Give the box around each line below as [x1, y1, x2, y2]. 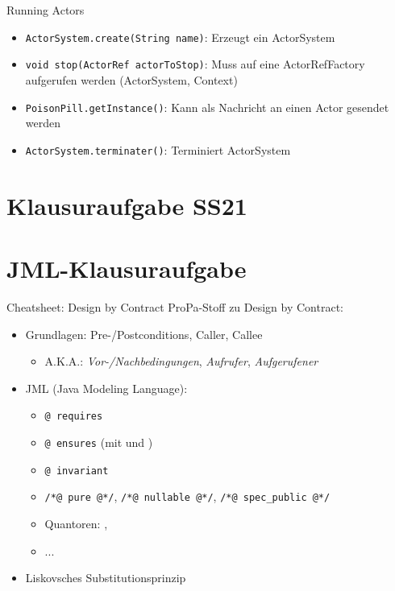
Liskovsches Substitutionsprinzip [25, 569, 186, 586]
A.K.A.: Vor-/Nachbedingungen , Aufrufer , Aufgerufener [44, 353, 318, 370]
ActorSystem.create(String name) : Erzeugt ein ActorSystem [25, 28, 335, 45]
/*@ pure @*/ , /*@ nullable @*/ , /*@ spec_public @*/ [44, 488, 331, 505]
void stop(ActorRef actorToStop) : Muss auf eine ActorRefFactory [25, 56, 365, 72]
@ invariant [44, 465, 109, 477]
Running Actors [6, 2, 85, 18]
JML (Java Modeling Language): [25, 379, 188, 396]
